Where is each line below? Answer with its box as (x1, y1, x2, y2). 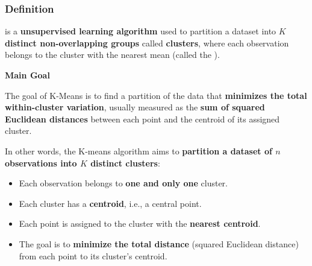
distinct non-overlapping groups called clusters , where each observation (5, 36, 289, 49)
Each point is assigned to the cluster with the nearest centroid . (19, 217, 261, 230)
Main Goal (5, 69, 50, 81)
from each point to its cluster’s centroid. (19, 249, 167, 262)
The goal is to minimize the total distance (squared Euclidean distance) (19, 237, 299, 250)
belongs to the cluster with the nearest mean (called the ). (5, 48, 220, 61)
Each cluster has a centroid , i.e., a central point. (19, 197, 202, 209)
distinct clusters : (90, 156, 160, 169)
